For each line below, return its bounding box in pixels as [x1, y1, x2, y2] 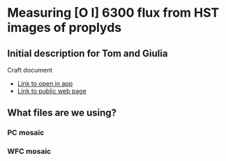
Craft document [7, 66, 53, 74]
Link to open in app [17, 79, 73, 88]
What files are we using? [7, 107, 117, 119]
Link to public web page [17, 87, 87, 95]
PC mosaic [7, 128, 45, 137]
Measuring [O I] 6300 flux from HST [7, 5, 220, 21]
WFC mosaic [7, 146, 52, 156]
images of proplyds [7, 20, 122, 36]
